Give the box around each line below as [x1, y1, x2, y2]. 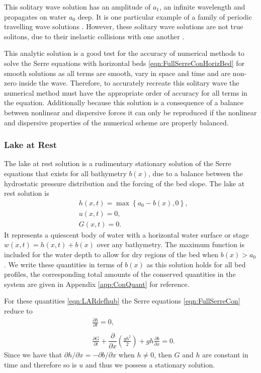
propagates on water [4, 11, 67, 22]
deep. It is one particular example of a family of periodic [77, 11, 252, 22]
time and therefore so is [4, 359, 77, 369]
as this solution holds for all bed [146, 259, 246, 269]
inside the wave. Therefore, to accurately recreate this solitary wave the [19, 78, 239, 88]
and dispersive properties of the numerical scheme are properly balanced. [4, 117, 229, 127]
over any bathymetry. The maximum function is [97, 239, 244, 250]
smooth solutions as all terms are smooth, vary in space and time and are [4, 67, 231, 78]
